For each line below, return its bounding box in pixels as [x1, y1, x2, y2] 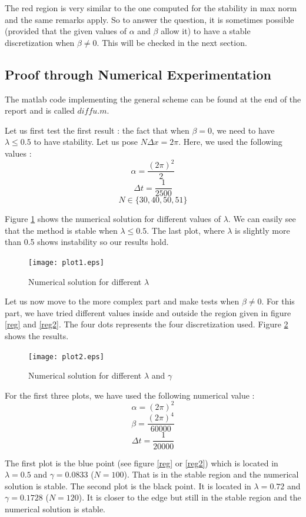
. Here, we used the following [178, 135, 282, 148]
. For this [261, 295, 295, 307]
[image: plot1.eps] [28, 258, 104, 267]
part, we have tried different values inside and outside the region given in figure [5, 306, 291, 319]
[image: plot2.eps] [28, 352, 104, 361]
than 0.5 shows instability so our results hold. [5, 236, 169, 248]
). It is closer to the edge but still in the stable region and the [78, 491, 301, 503]
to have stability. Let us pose [34, 135, 138, 148]
